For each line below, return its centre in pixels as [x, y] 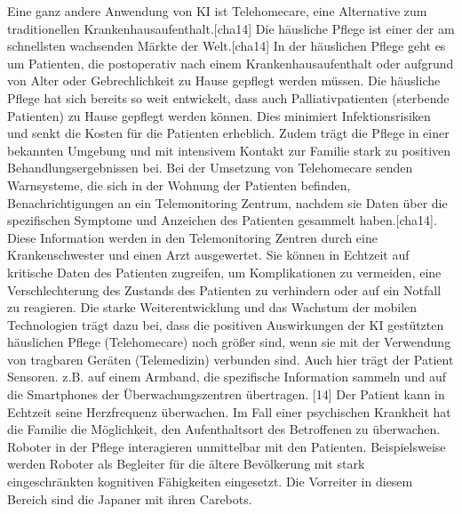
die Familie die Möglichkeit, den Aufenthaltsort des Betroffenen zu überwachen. [224, 429]
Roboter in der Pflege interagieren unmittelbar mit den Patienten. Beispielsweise [227, 446]
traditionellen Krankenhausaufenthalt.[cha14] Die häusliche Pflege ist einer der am [231, 28]
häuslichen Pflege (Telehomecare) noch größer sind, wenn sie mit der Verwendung [229, 342]
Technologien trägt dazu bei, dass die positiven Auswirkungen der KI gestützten [226, 324]
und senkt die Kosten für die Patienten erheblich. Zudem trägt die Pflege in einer [228, 133]
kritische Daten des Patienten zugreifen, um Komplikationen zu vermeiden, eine [224, 272]
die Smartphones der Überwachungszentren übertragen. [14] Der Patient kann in [226, 394]
